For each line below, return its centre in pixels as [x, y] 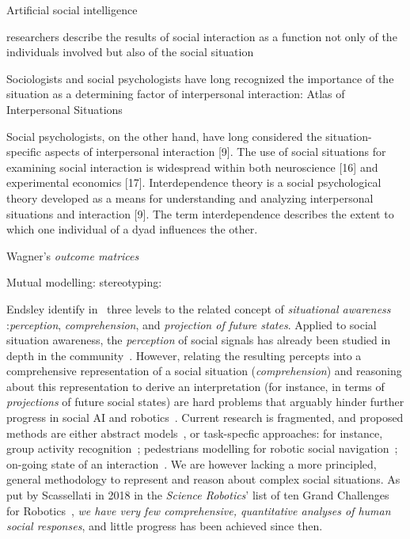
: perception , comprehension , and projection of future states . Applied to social [192, 324]
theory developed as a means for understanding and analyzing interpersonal [190, 197]
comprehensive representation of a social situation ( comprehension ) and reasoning [204, 371]
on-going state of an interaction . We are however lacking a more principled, [192, 463]
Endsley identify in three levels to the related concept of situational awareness [199, 308]
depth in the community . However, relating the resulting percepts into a [184, 355]
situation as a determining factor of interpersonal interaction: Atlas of [176, 94]
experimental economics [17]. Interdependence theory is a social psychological [194, 182]
